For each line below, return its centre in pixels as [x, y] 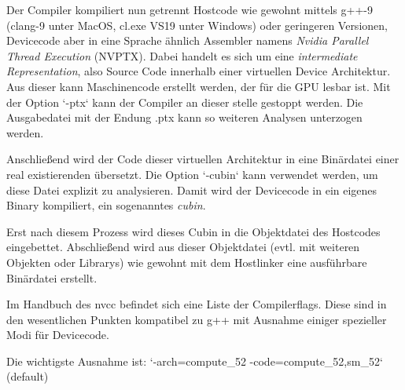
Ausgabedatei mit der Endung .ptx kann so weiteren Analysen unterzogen [184, 117]
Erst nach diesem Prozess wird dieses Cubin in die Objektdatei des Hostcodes [193, 231]
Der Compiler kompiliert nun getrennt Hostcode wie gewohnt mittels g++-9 [190, 9]
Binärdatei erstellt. [52, 277]
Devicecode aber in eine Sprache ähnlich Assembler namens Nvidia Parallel [188, 40]
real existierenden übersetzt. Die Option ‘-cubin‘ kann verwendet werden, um [192, 174]
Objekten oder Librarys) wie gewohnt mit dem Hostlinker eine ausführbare [187, 262]
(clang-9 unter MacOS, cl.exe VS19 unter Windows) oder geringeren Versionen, [197, 25]
